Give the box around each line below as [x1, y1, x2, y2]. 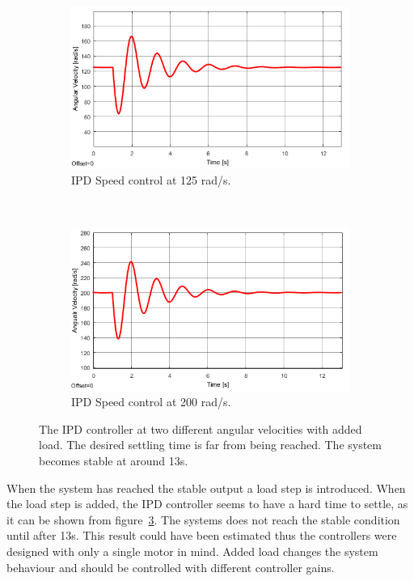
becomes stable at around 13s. [39, 452, 188, 469]
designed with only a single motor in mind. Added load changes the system [6, 543, 378, 559]
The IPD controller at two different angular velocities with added [39, 420, 362, 437]
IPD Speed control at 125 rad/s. [71, 172, 231, 189]
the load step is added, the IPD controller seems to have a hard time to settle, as [6, 495, 408, 512]
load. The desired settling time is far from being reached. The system [39, 436, 382, 453]
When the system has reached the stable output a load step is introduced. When [6, 479, 406, 496]
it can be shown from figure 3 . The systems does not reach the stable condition [6, 511, 400, 528]
